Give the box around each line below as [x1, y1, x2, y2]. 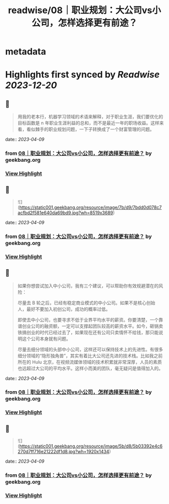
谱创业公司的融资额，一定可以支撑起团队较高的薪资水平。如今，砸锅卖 [17, 323, 163, 329]
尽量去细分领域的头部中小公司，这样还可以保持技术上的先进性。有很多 [17, 346, 163, 352]
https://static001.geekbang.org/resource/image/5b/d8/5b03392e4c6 [19, 443, 162, 449]
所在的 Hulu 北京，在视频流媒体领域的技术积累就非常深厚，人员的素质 [17, 359, 162, 365]
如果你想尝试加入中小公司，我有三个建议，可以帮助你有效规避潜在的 [17, 283, 159, 289]
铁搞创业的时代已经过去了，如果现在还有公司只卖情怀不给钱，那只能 [17, 329, 159, 335]
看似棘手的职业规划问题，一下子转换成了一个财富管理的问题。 [26, 127, 154, 133]
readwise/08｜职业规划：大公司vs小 [8, 5, 161, 16]
